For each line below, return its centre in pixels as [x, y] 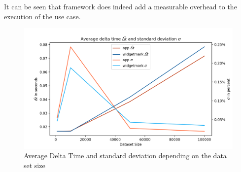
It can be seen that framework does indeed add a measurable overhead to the [120, 6]
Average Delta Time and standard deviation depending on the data [125, 155]
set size [34, 165]
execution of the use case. [42, 16]
